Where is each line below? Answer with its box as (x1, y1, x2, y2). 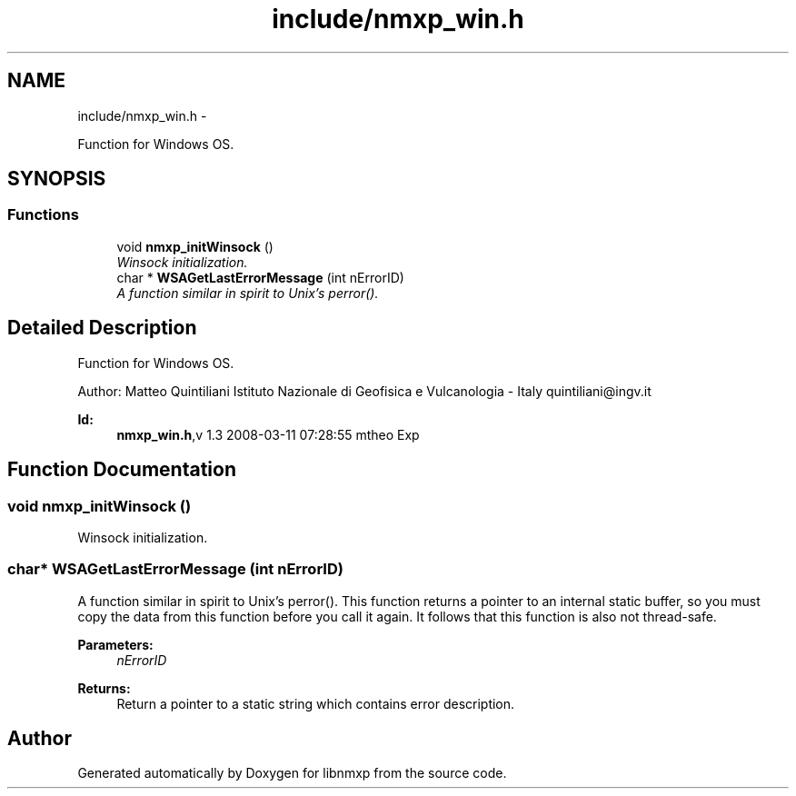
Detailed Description (7, 316, 197, 340)
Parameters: (77, 636, 154, 652)
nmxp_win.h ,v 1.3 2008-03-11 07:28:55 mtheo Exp (116, 426, 420, 443)
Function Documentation (7, 458, 236, 482)
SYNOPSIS (7, 167, 106, 191)
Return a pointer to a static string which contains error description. (116, 695, 515, 711)
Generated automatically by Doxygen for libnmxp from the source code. (77, 765, 507, 781)
